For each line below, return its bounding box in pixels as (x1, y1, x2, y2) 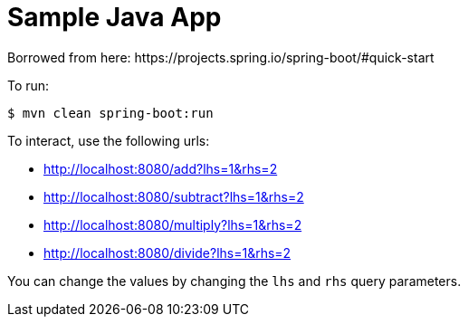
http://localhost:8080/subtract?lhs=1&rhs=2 (43, 188, 304, 205)
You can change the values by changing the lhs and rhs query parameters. (7, 272, 462, 289)
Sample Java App (7, 2, 222, 33)
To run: (7, 77, 50, 93)
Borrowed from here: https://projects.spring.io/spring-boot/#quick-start (7, 49, 435, 65)
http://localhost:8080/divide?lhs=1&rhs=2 (43, 244, 291, 261)
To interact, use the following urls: (7, 132, 210, 148)
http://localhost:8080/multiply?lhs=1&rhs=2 (43, 216, 302, 233)
